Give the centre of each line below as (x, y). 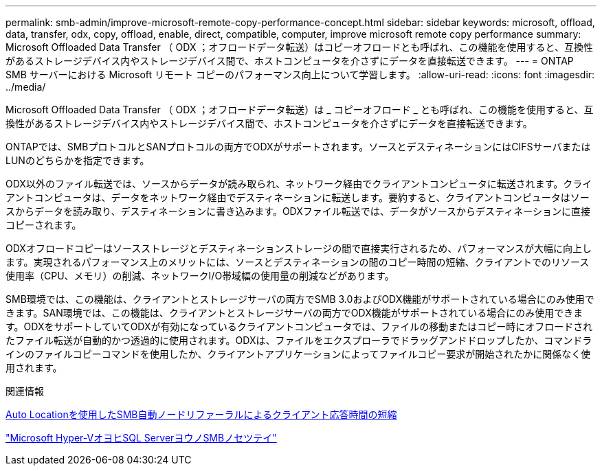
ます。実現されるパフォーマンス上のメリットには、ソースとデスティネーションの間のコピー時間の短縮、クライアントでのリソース (298, 262)
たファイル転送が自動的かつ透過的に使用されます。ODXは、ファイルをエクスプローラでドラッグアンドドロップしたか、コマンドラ (299, 340)
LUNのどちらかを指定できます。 (78, 160)
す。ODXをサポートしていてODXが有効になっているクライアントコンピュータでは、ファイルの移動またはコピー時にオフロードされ (299, 326)
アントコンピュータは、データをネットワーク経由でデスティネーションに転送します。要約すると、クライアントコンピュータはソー (298, 197)
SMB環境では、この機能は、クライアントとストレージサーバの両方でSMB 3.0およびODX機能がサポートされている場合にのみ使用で (300, 299)
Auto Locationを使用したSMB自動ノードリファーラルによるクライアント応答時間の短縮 (201, 414)
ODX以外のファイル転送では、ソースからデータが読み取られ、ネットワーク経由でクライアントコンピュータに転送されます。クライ (299, 184)
